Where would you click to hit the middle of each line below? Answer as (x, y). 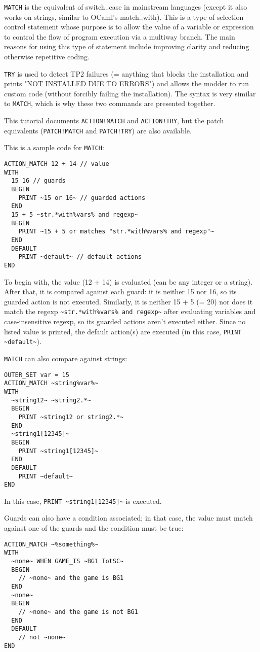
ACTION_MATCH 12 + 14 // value (57, 164)
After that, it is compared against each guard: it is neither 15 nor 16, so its (120, 291)
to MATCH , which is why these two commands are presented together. (110, 103)
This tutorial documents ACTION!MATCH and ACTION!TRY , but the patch (114, 121)
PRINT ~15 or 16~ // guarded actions (82, 198)
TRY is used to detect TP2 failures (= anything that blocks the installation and (126, 73)
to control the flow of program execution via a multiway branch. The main (120, 36)
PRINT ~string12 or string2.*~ (71, 417)
